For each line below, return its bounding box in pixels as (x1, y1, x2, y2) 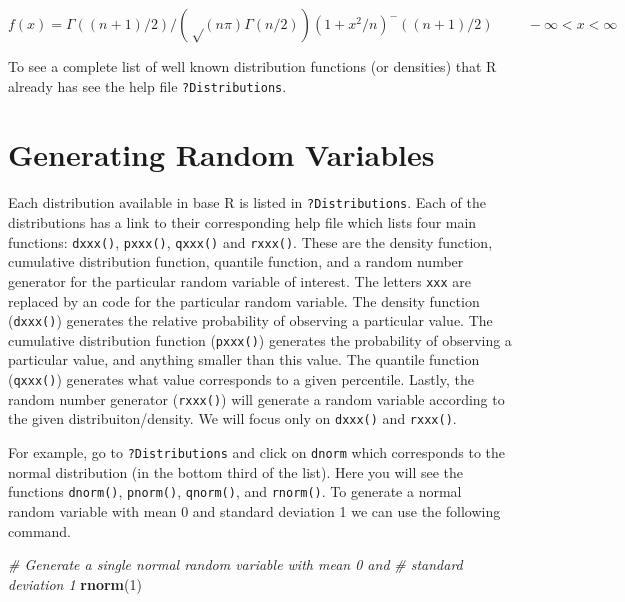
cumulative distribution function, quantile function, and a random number (8, 251, 464, 272)
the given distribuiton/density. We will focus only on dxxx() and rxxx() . (8, 408, 457, 429)
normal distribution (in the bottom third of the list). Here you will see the (8, 461, 464, 482)
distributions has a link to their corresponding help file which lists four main (8, 212, 477, 233)
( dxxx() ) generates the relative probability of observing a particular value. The (8, 310, 493, 331)
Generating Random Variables (8, 134, 435, 175)
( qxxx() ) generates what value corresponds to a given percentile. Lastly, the (8, 369, 474, 390)
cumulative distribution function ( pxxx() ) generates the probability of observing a (8, 329, 512, 350)
